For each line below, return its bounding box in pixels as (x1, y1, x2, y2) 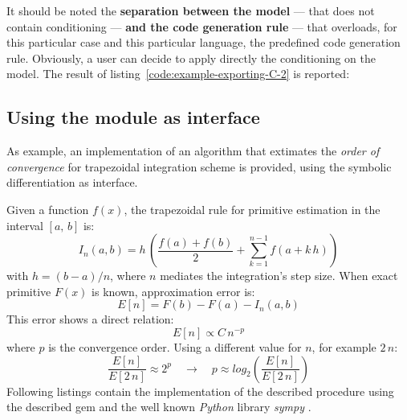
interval (6, 216, 43, 233)
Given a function (6, 200, 89, 217)
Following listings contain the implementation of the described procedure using (6, 382, 394, 399)
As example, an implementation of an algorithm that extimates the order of (6, 142, 380, 159)
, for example (311, 338, 376, 355)
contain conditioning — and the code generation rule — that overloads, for (6, 18, 397, 35)
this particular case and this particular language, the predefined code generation (6, 34, 401, 51)
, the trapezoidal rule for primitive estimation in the (124, 200, 381, 217)
